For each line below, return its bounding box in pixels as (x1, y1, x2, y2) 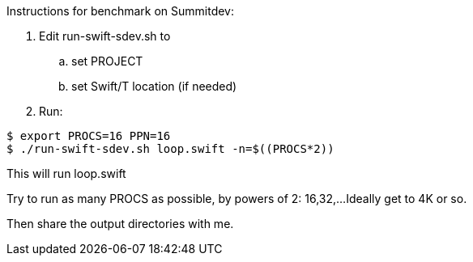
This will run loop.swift (6, 167, 126, 180)
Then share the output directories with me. (6, 217, 234, 230)
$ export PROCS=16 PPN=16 (6, 129, 171, 142)
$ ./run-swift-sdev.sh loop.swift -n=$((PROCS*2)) (6, 142, 335, 155)
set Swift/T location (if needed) (71, 79, 237, 93)
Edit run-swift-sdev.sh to (39, 29, 171, 43)
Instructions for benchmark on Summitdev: (6, 4, 234, 18)
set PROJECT (71, 54, 143, 68)
